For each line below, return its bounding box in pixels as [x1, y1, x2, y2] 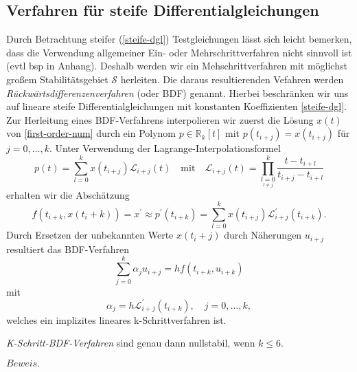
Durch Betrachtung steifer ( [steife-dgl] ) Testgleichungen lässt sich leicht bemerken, [6, 32, 352, 46]
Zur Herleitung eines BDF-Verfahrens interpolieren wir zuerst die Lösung [6, 112, 314, 127]
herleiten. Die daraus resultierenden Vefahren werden [120, 72, 344, 86]
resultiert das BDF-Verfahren [6, 241, 130, 256]
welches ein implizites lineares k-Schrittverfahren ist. [6, 312, 227, 327]
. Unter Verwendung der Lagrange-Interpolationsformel [49, 141, 281, 155]
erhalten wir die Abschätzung [6, 187, 130, 201]
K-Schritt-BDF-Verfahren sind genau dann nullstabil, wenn [6, 336, 255, 350]
